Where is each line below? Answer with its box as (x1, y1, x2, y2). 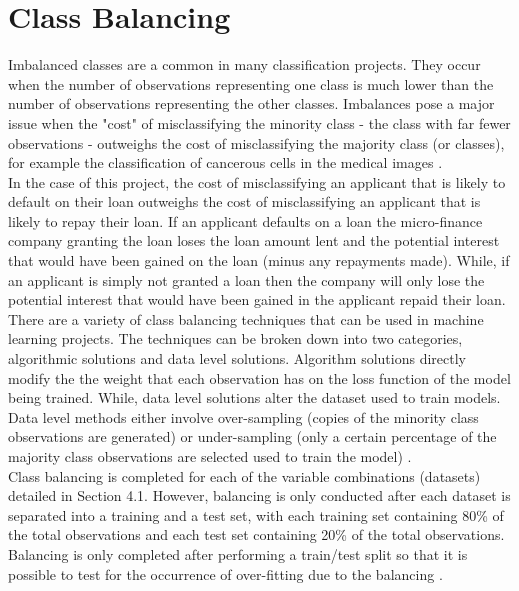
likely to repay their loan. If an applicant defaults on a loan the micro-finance (8, 210, 483, 231)
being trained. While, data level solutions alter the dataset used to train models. (8, 387, 501, 408)
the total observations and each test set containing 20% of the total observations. (8, 524, 505, 545)
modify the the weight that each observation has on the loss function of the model (8, 367, 511, 388)
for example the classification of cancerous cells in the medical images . (8, 152, 443, 173)
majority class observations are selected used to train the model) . (8, 446, 412, 466)
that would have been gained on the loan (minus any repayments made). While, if (8, 250, 510, 271)
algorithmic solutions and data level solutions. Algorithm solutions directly (8, 348, 466, 369)
